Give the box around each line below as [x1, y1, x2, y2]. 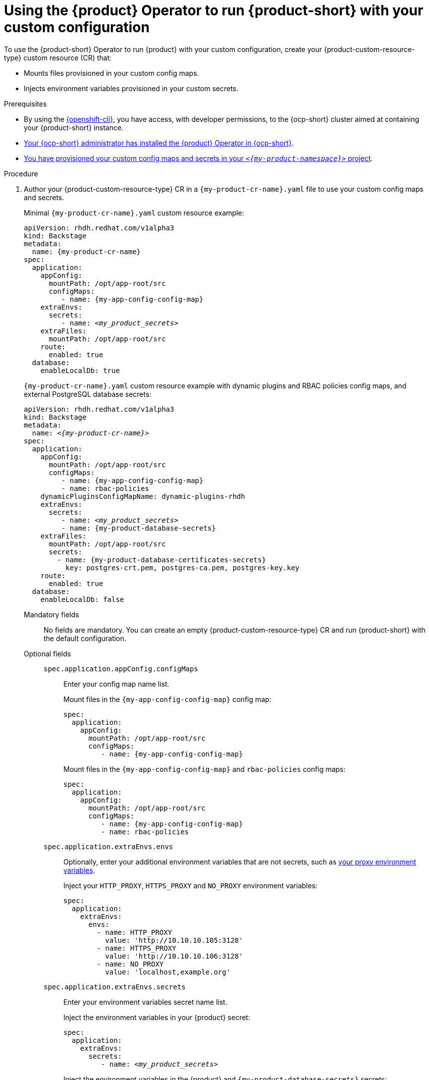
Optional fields [24, 649, 71, 658]
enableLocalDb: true [40, 366, 120, 375]
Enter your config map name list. [63, 679, 169, 688]
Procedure [4, 169, 38, 178]
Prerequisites [4, 99, 47, 108]
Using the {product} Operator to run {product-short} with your [4, 2, 424, 19]
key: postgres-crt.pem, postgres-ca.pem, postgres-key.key [65, 563, 300, 572]
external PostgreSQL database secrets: [24, 389, 152, 398]
